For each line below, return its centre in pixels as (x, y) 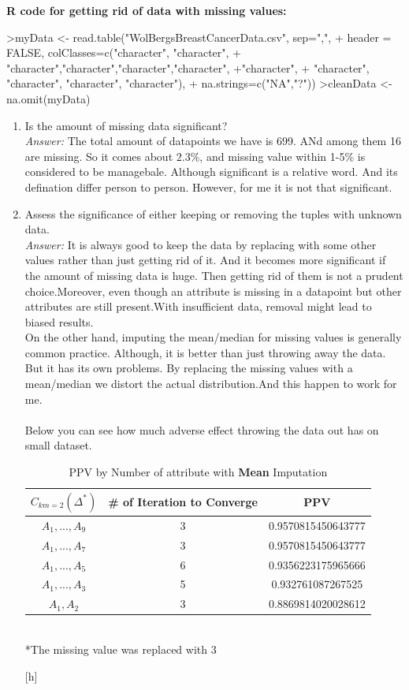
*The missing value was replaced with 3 (121, 649)
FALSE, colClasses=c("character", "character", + (124, 52)
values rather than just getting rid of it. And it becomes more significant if (205, 260)
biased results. (59, 321)
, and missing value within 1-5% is (283, 156)
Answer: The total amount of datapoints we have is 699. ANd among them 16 (213, 141)
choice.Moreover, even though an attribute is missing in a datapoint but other (213, 291)
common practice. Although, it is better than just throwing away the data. (205, 352)
